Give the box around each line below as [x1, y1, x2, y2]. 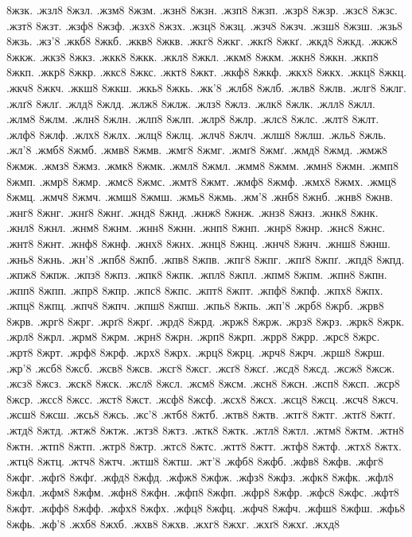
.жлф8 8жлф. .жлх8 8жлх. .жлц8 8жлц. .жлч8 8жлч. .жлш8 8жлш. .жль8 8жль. [6, 126, 387, 142]
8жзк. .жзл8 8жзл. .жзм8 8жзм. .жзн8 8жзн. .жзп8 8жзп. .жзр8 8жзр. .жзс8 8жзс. [6, 2, 398, 17]
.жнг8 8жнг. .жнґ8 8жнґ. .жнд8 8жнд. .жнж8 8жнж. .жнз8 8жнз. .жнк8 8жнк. [6, 203, 379, 220]
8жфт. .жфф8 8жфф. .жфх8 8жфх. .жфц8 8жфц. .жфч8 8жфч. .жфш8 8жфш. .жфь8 [6, 500, 406, 516]
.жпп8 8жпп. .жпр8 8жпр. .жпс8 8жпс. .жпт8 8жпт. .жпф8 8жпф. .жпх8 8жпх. [6, 281, 383, 298]
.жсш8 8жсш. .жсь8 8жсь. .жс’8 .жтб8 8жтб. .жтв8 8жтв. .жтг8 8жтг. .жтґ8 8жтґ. [6, 406, 396, 423]
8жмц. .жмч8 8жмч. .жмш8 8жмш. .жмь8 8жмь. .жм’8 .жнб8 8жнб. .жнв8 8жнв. [6, 188, 394, 205]
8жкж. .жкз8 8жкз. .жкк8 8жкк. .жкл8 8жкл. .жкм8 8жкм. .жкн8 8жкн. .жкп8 [6, 48, 379, 64]
